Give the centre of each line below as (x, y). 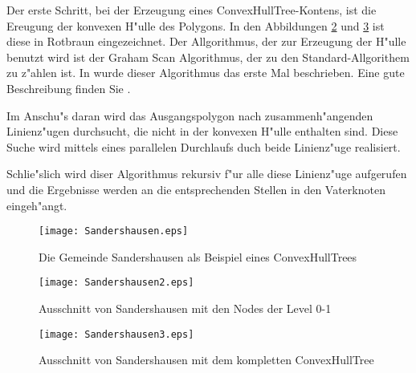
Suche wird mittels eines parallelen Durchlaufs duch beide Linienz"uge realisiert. (204, 146)
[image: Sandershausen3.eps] (116, 334)
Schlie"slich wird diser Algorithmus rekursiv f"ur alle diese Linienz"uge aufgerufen (207, 174)
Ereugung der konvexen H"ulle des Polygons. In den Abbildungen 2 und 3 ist (196, 25)
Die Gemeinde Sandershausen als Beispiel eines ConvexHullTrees (198, 256)
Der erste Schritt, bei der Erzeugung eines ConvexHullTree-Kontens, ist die (192, 10)
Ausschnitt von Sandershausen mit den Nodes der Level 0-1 (185, 308)
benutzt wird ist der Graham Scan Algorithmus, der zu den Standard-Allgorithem (208, 57)
